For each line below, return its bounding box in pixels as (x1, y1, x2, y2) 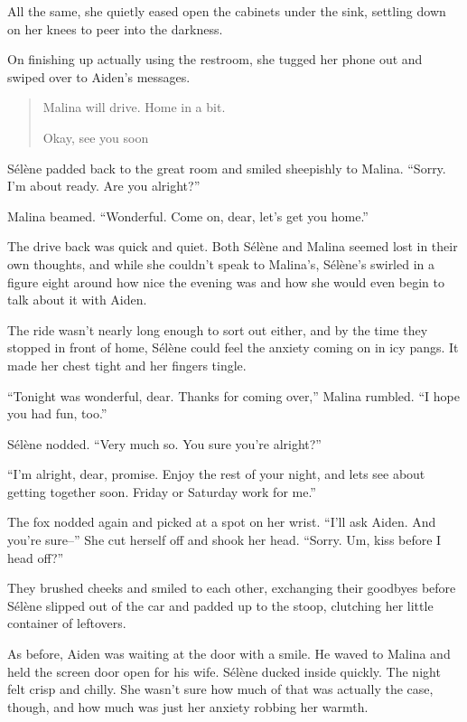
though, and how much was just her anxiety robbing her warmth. (7, 697, 369, 716)
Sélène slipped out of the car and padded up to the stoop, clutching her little (7, 595, 434, 614)
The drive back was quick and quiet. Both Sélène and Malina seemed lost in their (7, 237, 458, 256)
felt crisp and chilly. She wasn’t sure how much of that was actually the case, (7, 680, 434, 699)
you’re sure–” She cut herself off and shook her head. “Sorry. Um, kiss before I (7, 530, 442, 549)
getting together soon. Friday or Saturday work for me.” (7, 482, 316, 501)
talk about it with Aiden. (7, 290, 147, 309)
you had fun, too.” (7, 404, 107, 423)
